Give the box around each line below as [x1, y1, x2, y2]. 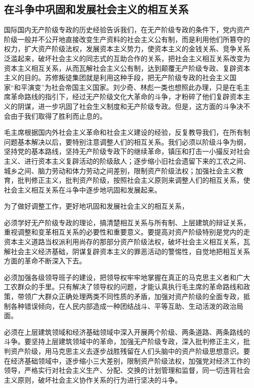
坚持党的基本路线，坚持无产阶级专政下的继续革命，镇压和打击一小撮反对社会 [4, 146, 250, 156]
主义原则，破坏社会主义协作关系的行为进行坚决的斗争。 [4, 374, 182, 385]
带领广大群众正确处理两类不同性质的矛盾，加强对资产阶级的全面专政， [17, 291, 243, 302]
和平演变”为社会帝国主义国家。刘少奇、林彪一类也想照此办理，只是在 [14, 82, 236, 92]
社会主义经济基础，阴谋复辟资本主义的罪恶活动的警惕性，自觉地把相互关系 [10, 246, 250, 256]
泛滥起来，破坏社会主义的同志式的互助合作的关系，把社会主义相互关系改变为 [4, 53, 250, 63]
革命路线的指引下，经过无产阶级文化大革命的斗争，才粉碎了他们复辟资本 [10, 91, 243, 102]
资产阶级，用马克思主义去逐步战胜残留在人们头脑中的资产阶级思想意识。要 [10, 346, 250, 356]
